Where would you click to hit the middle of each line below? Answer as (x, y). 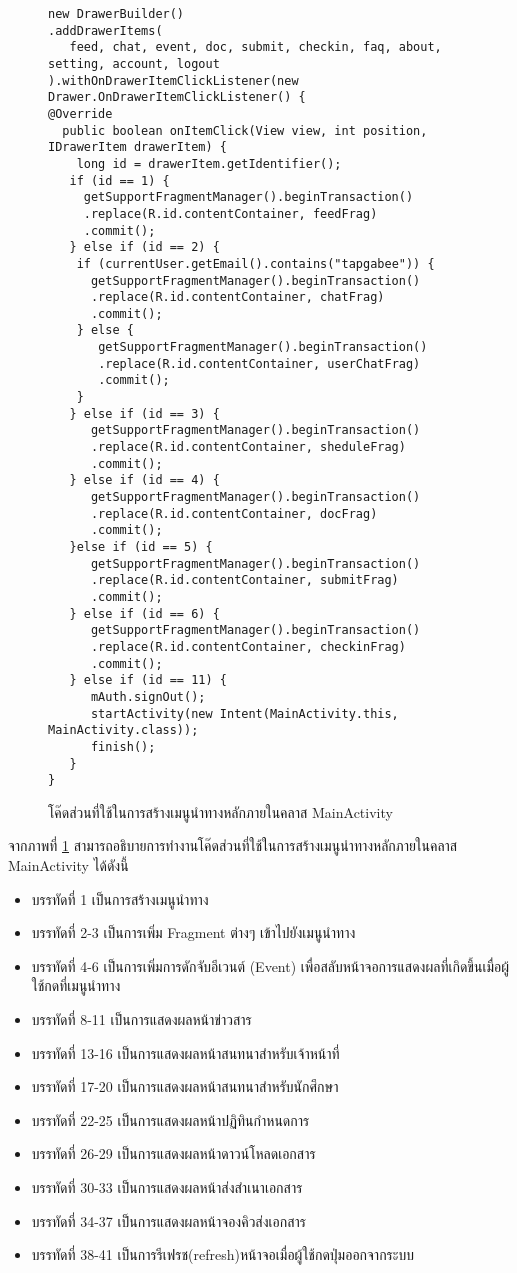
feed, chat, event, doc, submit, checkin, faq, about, (255, 47)
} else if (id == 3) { (144, 413)
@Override (80, 113)
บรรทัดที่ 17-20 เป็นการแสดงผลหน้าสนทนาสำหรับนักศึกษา (185, 1086)
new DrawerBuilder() (116, 14)
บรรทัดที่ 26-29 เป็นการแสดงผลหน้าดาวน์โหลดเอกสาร (173, 1153)
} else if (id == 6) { (144, 613)
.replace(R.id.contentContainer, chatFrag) (237, 297)
